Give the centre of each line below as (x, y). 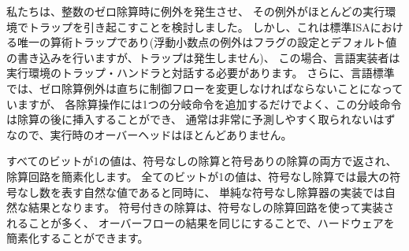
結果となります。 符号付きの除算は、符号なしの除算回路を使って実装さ (211, 207)
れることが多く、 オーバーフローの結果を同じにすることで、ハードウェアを (201, 222)
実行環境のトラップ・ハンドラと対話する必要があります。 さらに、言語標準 (201, 73)
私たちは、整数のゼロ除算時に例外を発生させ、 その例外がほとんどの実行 (196, 11)
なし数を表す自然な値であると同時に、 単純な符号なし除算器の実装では (201, 192)
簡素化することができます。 (78, 238)
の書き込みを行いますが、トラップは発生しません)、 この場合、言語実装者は (203, 57)
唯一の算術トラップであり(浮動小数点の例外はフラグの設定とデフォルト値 (207, 42)
